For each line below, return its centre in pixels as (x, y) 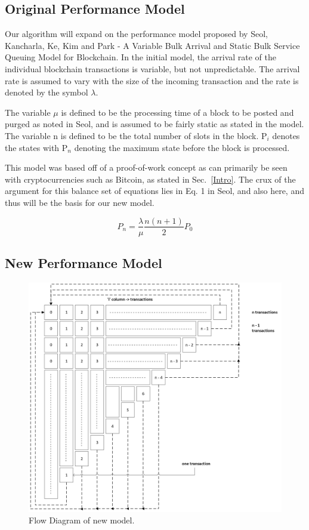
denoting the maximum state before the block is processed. (182, 147)
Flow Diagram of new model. (82, 520)
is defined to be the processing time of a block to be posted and (177, 112)
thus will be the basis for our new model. (80, 202)
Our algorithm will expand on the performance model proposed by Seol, (136, 34)
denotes (286, 135)
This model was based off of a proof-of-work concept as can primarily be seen (146, 167)
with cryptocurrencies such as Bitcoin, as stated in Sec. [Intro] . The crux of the (150, 179)
